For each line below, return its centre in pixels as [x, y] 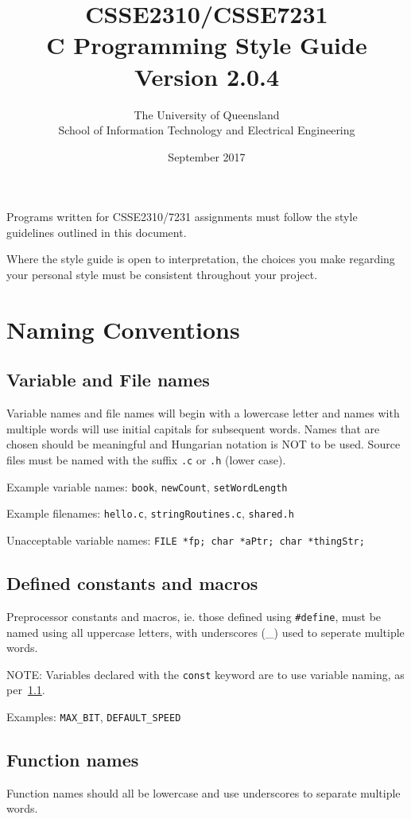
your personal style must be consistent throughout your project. [162, 275]
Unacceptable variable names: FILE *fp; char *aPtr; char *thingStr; [186, 540]
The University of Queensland [207, 114]
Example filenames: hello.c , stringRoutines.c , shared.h [150, 513]
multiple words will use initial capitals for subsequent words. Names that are [193, 428]
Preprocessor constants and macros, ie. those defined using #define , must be [194, 616]
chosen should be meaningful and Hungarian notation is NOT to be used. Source [204, 444]
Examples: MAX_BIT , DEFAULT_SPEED [94, 716]
